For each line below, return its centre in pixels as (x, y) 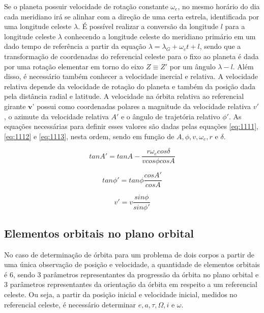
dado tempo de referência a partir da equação (75, 46)
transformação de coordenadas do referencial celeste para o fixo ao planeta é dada (131, 56)
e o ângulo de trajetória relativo (170, 116)
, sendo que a (220, 46)
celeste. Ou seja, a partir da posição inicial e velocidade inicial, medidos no (121, 294)
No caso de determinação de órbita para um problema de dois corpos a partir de (129, 254)
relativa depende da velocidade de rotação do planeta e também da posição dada (130, 86)
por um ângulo (193, 66)
